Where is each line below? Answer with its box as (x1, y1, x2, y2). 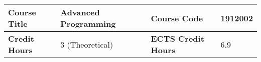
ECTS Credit (151, 33, 204, 44)
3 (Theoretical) (60, 38, 113, 50)
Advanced (60, 6, 100, 18)
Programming (60, 18, 116, 29)
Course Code (151, 12, 203, 24)
